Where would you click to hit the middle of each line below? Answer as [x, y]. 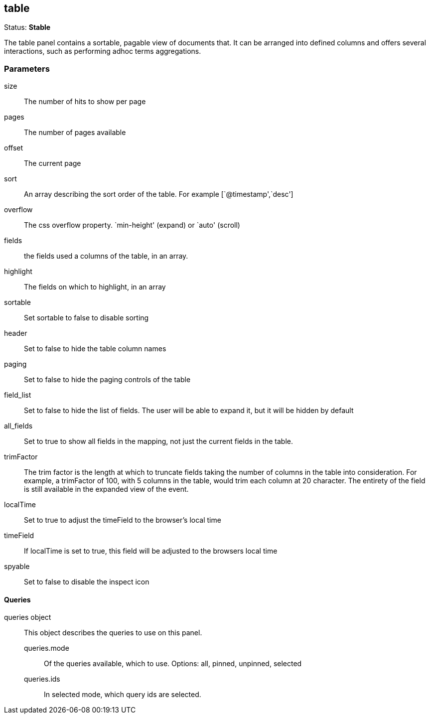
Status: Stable [27, 27]
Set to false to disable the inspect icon [87, 582]
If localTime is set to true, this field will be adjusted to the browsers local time [151, 551]
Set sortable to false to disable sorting [86, 318]
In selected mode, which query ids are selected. [123, 695]
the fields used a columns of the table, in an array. [106, 256]
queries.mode [47, 648]
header [16, 333]
